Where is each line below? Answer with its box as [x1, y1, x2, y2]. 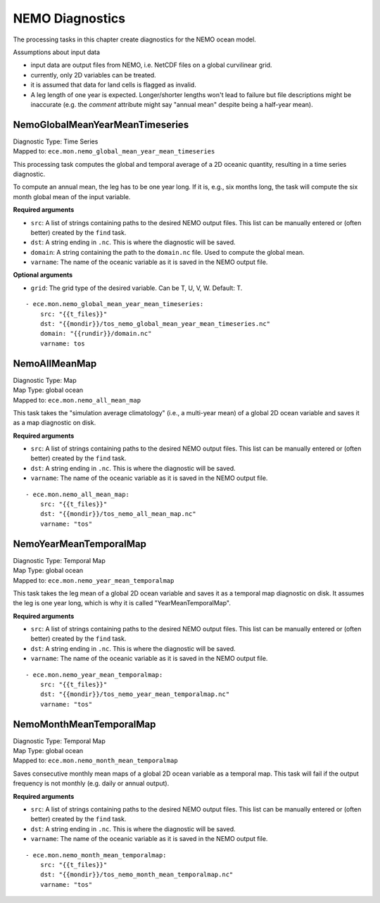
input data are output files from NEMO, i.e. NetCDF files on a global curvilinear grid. [30, 61, 272, 70]
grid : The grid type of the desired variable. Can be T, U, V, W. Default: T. [30, 284, 243, 292]
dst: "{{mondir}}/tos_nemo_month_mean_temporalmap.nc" [39, 871, 234, 879]
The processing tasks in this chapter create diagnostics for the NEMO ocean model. [13, 35, 256, 44]
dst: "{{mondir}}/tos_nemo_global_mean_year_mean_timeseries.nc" [39, 320, 271, 328]
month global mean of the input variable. [13, 192, 131, 201]
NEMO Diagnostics [13, 11, 126, 26]
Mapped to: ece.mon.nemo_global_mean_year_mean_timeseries [13, 147, 215, 156]
